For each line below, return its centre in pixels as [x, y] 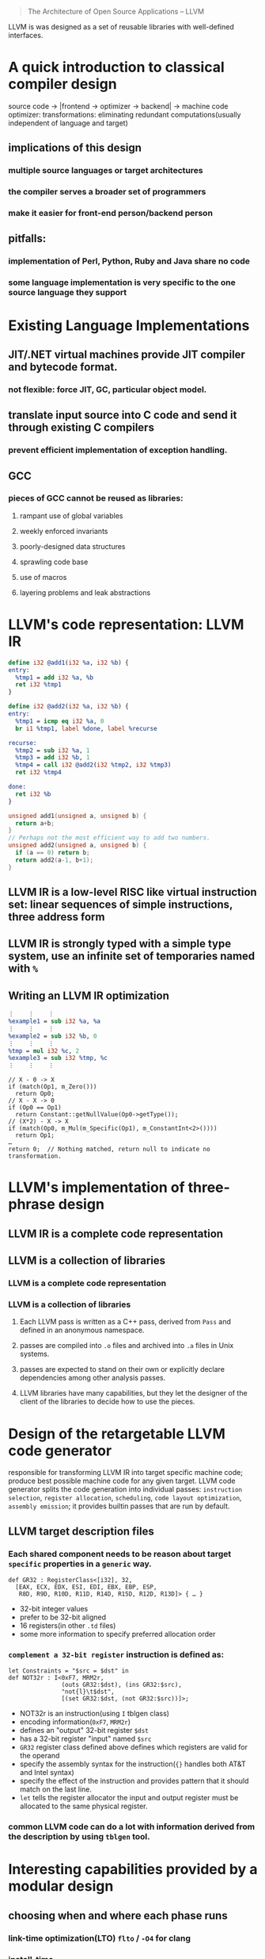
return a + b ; [35, 823]
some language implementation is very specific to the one [122, 282]
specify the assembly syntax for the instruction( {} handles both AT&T [133, 1764]
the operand [40, 1756]
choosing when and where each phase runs [118, 1915]
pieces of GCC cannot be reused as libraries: [96, 498]
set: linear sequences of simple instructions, [121, 905]
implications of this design [75, 148]
